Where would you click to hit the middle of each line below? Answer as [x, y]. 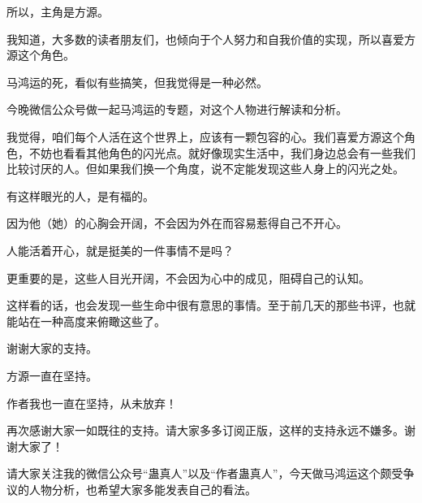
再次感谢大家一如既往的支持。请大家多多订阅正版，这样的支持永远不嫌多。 [205, 430]
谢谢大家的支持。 [52, 348]
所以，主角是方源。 [58, 11]
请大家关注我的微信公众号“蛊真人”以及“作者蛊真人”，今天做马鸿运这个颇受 [205, 473]
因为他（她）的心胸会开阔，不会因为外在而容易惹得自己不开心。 [177, 223]
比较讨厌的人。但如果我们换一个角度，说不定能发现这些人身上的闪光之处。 [205, 169]
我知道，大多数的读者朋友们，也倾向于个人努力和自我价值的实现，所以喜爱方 [211, 39]
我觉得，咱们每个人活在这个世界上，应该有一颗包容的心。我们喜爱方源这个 [205, 136]
